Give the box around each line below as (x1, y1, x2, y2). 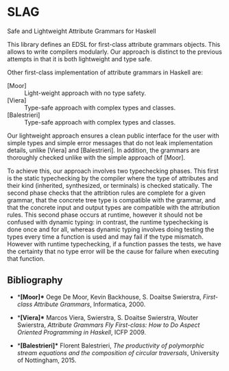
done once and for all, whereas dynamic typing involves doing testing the (7, 225, 215, 233)
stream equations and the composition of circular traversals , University (16, 348, 219, 357)
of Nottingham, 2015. (16, 356, 77, 364)
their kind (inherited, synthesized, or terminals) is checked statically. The (7, 181, 213, 189)
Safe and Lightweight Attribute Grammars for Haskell (7, 27, 156, 35)
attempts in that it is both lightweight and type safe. (7, 54, 152, 63)
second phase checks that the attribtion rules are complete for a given (7, 189, 206, 197)
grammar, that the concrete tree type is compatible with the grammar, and (7, 195, 216, 204)
